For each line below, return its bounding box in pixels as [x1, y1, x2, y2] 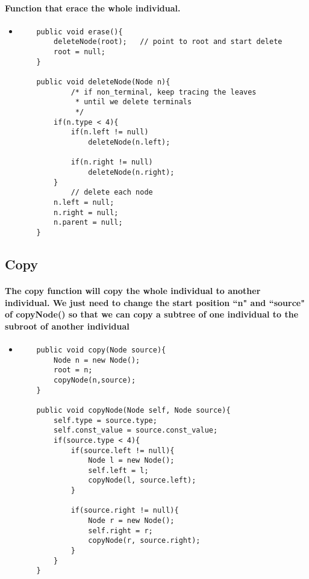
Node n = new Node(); [54, 355, 140, 365]
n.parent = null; [54, 218, 123, 227]
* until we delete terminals [75, 98, 192, 107]
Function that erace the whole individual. [5, 1, 181, 14]
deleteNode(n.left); [88, 138, 170, 147]
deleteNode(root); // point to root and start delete [54, 37, 282, 46]
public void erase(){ [36, 27, 123, 36]
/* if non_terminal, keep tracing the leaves [70, 87, 257, 96]
